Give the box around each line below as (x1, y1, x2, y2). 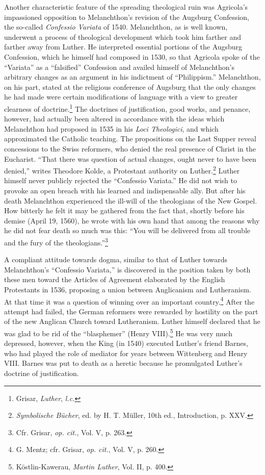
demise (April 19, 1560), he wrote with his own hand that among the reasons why (4, 215, 260, 226)
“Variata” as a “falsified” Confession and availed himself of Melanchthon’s (4, 61, 235, 72)
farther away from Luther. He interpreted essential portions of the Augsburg (4, 41, 243, 52)
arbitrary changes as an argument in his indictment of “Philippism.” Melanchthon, (4, 71, 261, 82)
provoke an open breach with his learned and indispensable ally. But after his (4, 185, 246, 195)
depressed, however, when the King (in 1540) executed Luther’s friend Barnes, (4, 338, 248, 348)
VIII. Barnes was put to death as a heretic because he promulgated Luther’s (4, 358, 243, 368)
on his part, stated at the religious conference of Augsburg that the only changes (4, 81, 256, 92)
